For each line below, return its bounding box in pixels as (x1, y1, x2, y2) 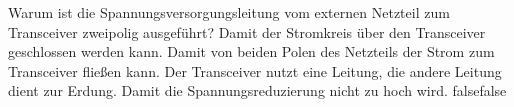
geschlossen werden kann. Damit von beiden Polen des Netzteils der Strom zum (8, 41, 495, 62)
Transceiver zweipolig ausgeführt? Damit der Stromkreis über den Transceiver (8, 21, 486, 42)
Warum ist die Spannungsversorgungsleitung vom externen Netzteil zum (8, 2, 450, 22)
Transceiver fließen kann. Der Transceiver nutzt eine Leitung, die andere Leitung (8, 60, 502, 81)
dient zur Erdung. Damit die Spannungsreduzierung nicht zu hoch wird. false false (8, 80, 507, 101)
